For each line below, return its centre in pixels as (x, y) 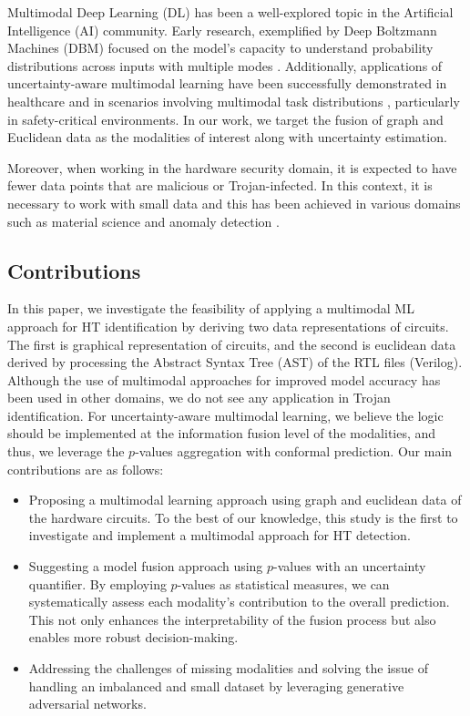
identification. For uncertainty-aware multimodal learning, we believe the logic (225, 415)
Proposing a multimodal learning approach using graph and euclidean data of (245, 500)
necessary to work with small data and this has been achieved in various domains (234, 203)
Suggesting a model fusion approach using (146, 566)
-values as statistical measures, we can (283, 583)
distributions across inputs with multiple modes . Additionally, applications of (225, 65)
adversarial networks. (87, 704)
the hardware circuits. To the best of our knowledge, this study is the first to (243, 517)
